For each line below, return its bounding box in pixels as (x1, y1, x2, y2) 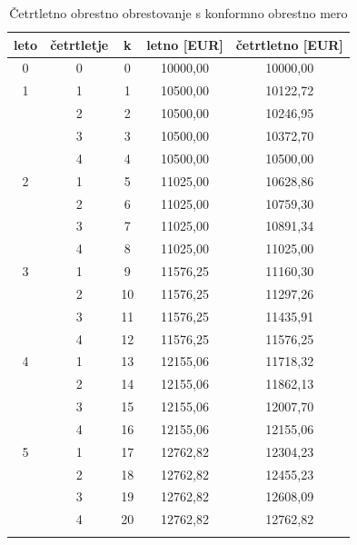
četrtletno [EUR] (235, 35, 343, 54)
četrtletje (50, 35, 109, 54)
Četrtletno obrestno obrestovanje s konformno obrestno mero (9, 4, 348, 22)
